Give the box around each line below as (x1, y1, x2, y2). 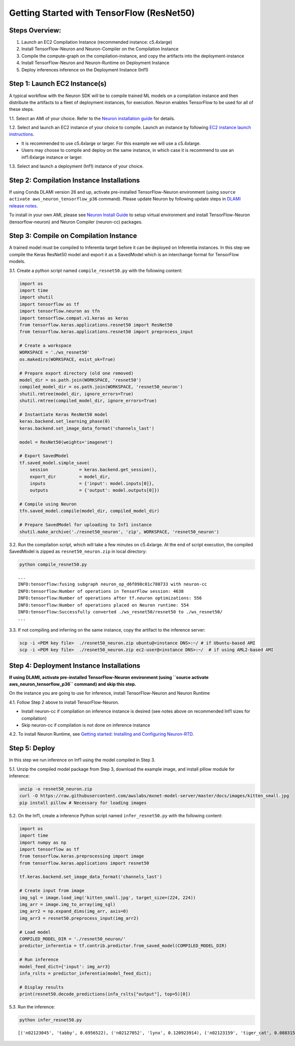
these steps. (9, 106, 34, 112)
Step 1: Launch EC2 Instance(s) (9, 79, 107, 88)
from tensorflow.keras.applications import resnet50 (19, 860, 149, 866)
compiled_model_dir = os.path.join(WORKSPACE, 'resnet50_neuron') (19, 384, 183, 390)
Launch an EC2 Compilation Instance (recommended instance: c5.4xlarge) (21, 39, 173, 45)
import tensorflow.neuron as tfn (19, 308, 100, 314)
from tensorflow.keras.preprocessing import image (19, 853, 145, 859)
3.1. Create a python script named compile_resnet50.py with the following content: (9, 268, 183, 273)
